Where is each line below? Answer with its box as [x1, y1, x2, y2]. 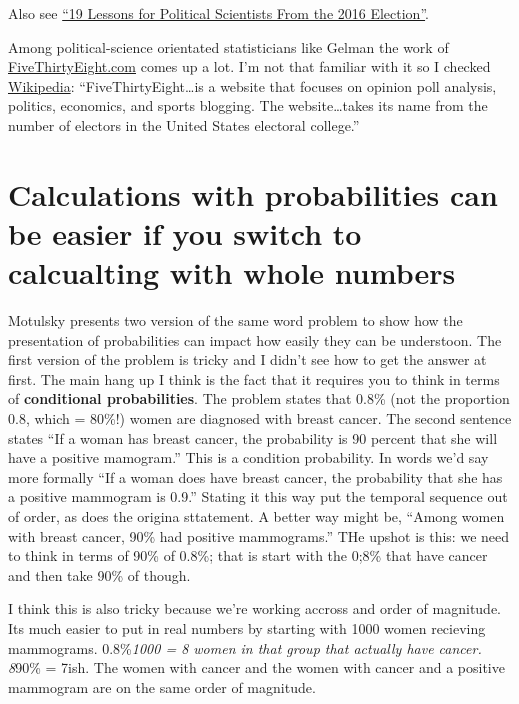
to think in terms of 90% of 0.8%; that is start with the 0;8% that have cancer [8, 545, 488, 566]
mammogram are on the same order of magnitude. [8, 676, 316, 697]
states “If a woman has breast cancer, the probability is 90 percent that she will [8, 427, 498, 448]
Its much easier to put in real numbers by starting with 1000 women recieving [8, 617, 486, 638]
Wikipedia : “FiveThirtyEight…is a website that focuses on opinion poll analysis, [8, 75, 497, 96]
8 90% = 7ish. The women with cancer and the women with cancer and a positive [8, 657, 505, 678]
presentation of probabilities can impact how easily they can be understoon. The [8, 329, 502, 350]
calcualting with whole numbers [8, 252, 456, 293]
